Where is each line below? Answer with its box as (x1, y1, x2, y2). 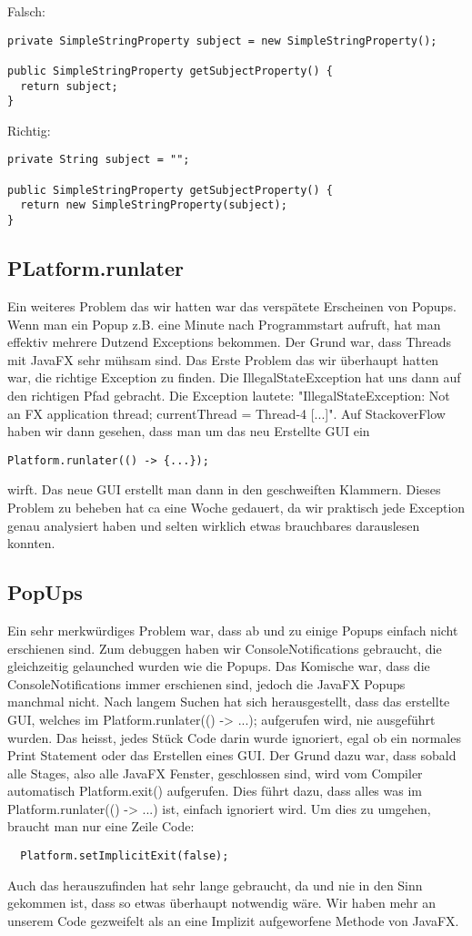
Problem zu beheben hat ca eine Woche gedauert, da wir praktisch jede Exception (7, 497, 466, 516)
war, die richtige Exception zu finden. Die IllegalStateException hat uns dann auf (7, 368, 461, 387)
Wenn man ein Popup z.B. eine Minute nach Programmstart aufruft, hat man (7, 314, 441, 333)
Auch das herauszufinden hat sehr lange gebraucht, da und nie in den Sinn (7, 875, 423, 894)
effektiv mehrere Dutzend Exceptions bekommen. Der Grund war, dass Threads (7, 332, 452, 351)
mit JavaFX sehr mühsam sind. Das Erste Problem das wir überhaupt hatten (7, 350, 439, 369)
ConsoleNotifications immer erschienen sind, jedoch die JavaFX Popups (7, 674, 406, 693)
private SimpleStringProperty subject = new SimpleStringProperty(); (7, 34, 437, 47)
